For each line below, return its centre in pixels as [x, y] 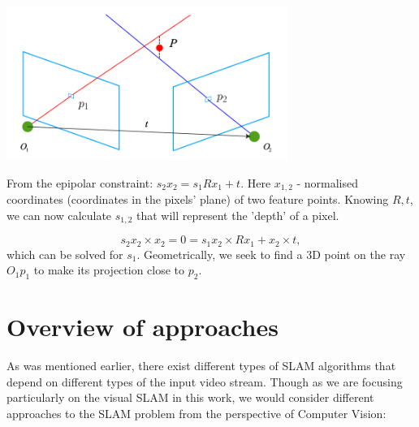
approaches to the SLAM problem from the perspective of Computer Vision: [197, 413]
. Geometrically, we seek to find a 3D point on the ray [271, 254]
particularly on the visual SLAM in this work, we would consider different [190, 397]
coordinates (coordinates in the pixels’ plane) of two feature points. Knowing [198, 199]
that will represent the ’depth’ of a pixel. [238, 215]
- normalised [328, 182]
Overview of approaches [143, 327]
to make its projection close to [109, 270]
